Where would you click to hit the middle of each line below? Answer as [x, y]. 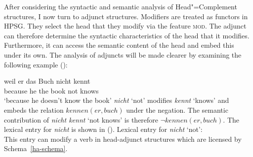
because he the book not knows [51, 90]
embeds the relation [34, 110]
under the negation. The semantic [177, 110]
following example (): [36, 64]
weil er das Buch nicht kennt [47, 81]
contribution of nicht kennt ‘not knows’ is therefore [81, 119]
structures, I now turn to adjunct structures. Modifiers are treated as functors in [126, 16]
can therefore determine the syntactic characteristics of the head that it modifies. [127, 35]
